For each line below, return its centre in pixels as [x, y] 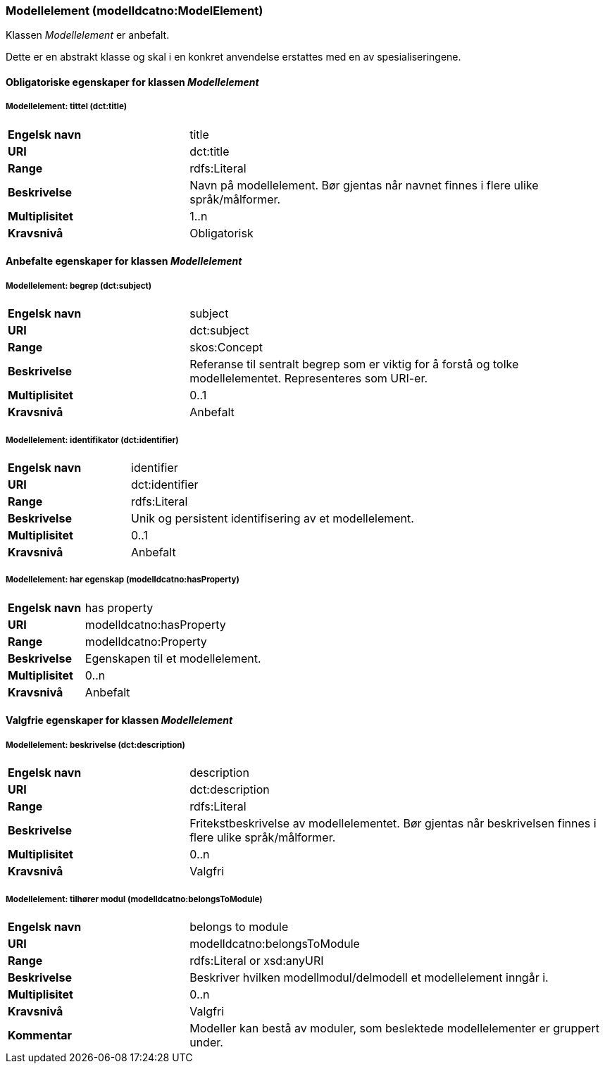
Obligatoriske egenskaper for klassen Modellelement [132, 82]
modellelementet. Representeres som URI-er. [309, 379]
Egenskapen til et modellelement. [173, 658]
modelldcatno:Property [146, 641]
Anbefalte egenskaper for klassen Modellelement [124, 261]
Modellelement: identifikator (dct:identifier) [92, 440]
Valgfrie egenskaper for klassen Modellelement [119, 720]
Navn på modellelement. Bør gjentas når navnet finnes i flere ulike [364, 185]
